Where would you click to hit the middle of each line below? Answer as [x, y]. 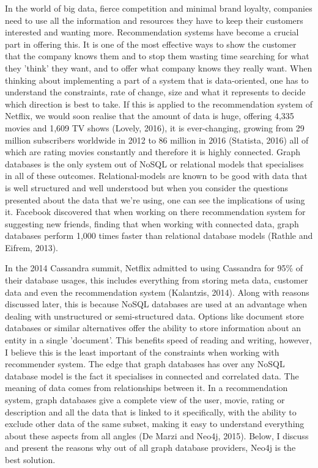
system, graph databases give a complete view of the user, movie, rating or [145, 400]
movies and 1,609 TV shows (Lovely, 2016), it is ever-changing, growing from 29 [155, 127]
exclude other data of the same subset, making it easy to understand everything [155, 424]
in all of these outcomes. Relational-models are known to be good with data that [156, 176]
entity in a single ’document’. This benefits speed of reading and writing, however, [158, 340]
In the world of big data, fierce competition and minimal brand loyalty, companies [159, 8]
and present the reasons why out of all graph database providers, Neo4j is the [150, 448]
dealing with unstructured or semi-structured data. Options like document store [155, 316]
